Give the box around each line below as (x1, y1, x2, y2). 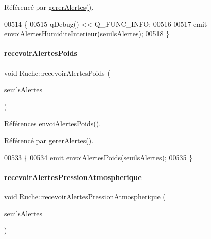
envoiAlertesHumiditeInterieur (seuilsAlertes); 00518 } (4, 28, 170, 39)
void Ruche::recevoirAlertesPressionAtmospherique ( (4, 191, 166, 201)
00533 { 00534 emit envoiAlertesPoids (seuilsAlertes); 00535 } (4, 152, 193, 162)
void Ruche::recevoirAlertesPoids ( (4, 67, 110, 78)
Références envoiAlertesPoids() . (4, 118, 101, 129)
